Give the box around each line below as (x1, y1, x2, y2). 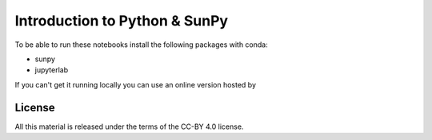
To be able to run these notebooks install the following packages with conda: (14, 40, 268, 49)
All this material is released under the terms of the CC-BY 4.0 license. (14, 122, 244, 131)
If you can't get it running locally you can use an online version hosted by (14, 80, 256, 89)
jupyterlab (34, 65, 68, 75)
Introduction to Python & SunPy (14, 12, 228, 29)
